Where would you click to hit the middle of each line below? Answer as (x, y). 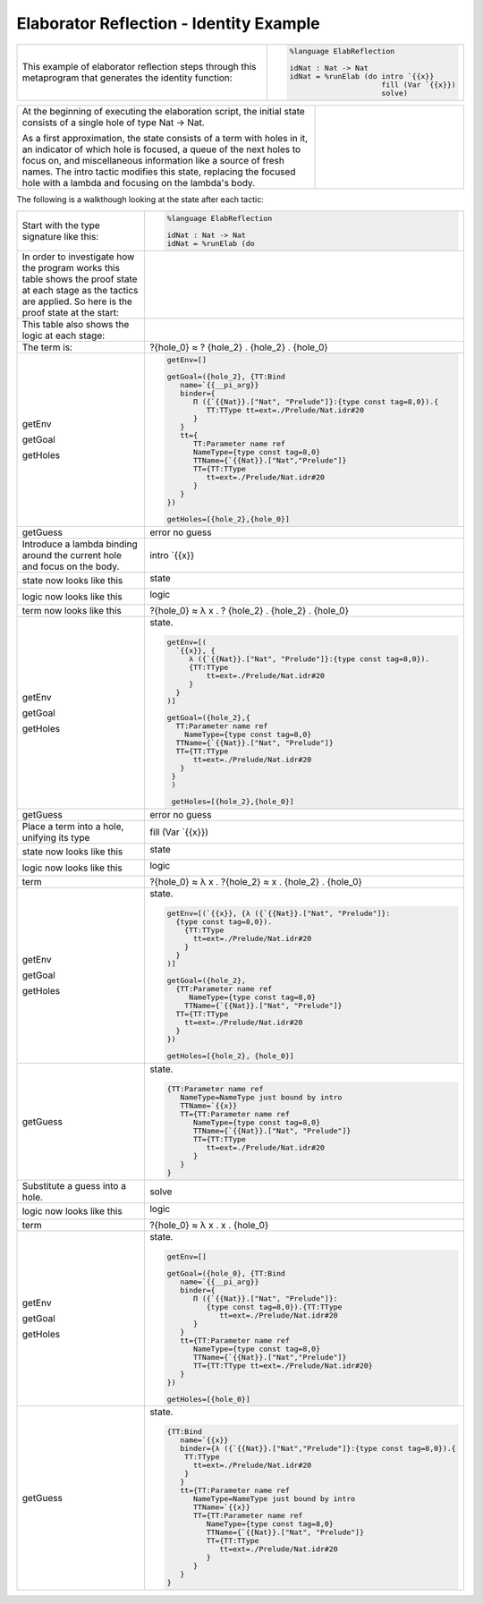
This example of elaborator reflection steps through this (139, 67)
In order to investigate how (78, 257)
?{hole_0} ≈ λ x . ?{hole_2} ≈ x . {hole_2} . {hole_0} (255, 882)
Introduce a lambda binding (80, 544)
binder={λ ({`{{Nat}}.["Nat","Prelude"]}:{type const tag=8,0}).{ (318, 1449)
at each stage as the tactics (80, 290)
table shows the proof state (80, 279)
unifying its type (56, 838)
